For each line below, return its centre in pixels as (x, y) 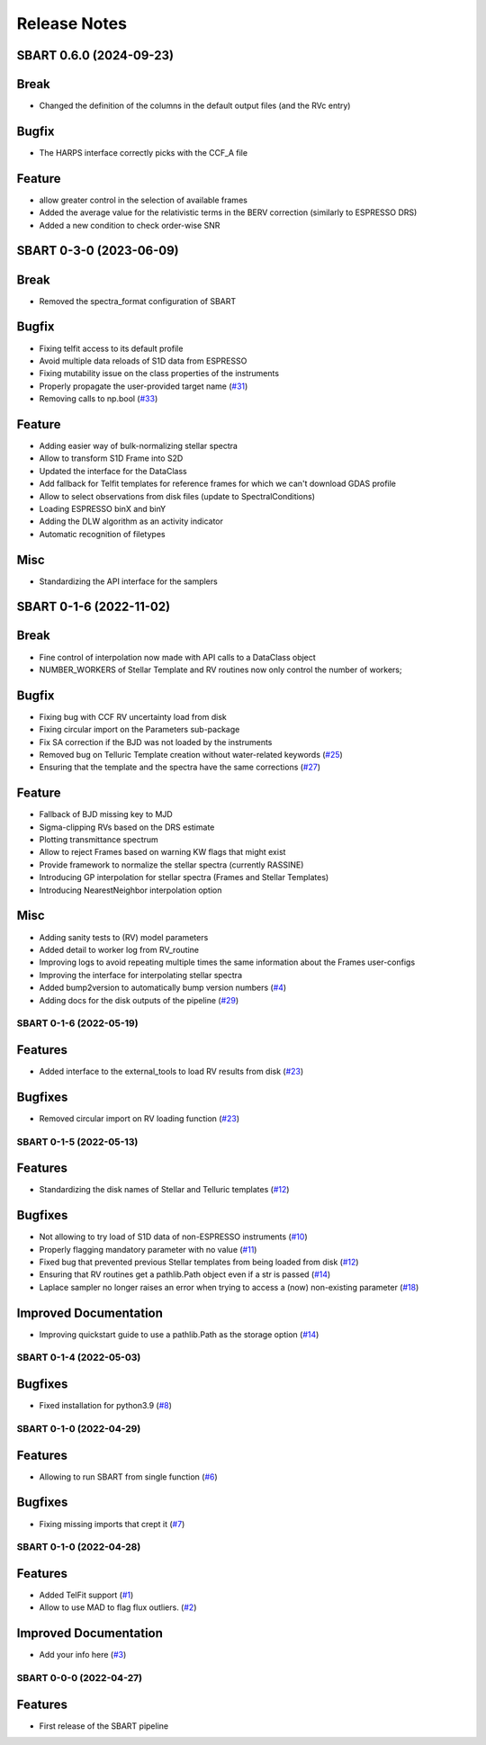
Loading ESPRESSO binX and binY (103, 508)
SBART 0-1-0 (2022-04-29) (79, 1428)
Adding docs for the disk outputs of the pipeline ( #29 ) (139, 1000)
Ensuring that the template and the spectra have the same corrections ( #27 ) (180, 767)
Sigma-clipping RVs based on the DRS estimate (127, 827)
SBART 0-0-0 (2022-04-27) (80, 1678)
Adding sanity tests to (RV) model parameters (124, 937)
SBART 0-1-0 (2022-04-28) (79, 1547)
